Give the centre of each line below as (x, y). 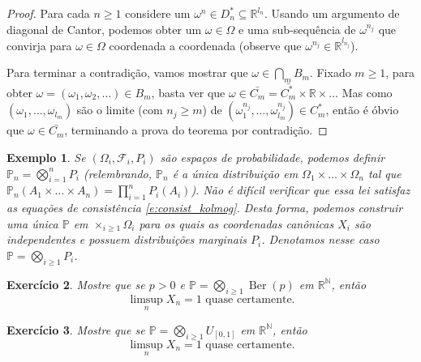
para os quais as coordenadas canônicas (236, 223)
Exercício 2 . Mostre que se (76, 284)
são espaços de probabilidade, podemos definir (273, 157)
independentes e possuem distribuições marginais (127, 239)
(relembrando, (118, 173)
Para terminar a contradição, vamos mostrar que (127, 72)
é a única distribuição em (235, 173)
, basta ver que (188, 92)
